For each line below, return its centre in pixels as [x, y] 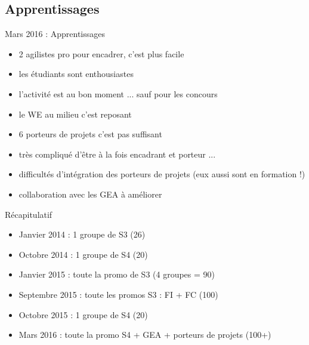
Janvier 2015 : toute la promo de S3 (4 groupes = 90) [117, 274]
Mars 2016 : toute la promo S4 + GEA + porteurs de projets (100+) [145, 335]
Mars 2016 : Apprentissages [55, 34]
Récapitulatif [29, 214]
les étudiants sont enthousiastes [76, 74]
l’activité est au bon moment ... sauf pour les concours [118, 93]
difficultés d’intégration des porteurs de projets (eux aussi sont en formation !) [162, 174]
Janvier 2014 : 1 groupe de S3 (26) [82, 234]
